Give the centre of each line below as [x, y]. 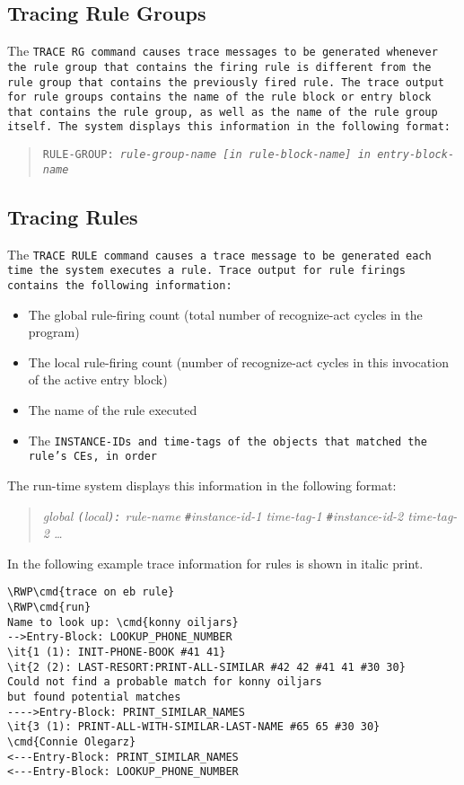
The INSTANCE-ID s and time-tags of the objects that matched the [228, 440]
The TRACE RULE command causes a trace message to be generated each [219, 254]
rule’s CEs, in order [92, 457]
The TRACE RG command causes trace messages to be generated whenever [223, 51]
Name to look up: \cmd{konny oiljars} [123, 622]
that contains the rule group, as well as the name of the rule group [223, 112]
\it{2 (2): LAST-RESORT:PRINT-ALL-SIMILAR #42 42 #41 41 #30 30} [206, 667]
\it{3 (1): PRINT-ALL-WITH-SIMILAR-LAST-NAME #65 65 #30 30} [194, 727]
